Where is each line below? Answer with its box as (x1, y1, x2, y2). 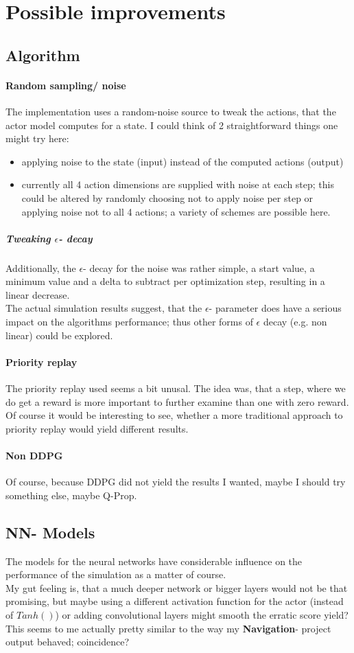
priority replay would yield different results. (5, 421, 189, 435)
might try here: (5, 131, 69, 146)
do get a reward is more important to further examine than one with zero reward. (5, 394, 349, 409)
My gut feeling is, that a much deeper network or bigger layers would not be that (5, 580, 348, 595)
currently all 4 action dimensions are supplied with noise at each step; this (21, 177, 334, 192)
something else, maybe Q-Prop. (5, 488, 137, 502)
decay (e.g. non (263, 314, 327, 329)
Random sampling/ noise (5, 78, 126, 92)
